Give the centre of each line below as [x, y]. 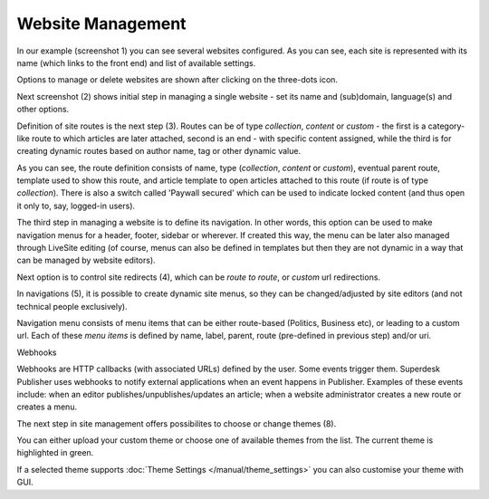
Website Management [101, 24]
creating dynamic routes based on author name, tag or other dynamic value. [159, 151]
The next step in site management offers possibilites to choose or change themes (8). [177, 423]
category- [446, 126]
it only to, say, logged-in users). [76, 206]
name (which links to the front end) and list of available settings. [136, 62]
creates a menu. [47, 407]
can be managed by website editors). [86, 260]
